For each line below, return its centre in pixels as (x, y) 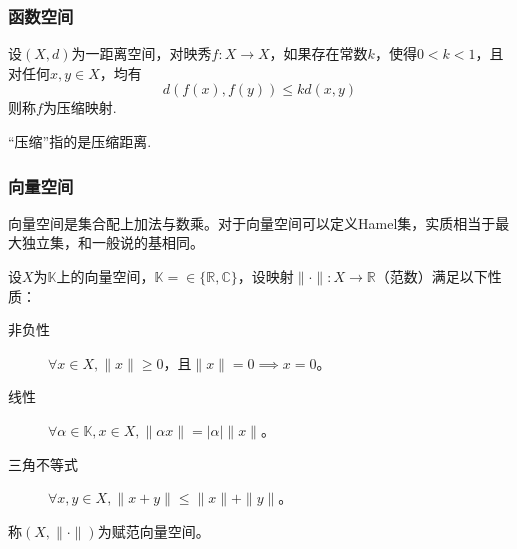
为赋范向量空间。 (153, 530)
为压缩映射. (79, 107)
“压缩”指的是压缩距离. (80, 141)
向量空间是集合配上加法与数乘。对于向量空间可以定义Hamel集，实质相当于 (252, 222)
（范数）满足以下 (431, 276)
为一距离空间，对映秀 (141, 53)
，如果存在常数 (318, 53)
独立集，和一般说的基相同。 (112, 242)
